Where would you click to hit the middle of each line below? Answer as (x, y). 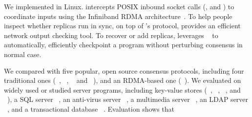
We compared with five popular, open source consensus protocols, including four (124, 70)
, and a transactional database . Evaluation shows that (91, 108)
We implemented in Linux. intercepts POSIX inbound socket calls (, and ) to (119, 6)
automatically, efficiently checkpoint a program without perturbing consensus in (123, 45)
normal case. (23, 54)
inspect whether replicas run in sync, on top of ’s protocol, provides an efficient (122, 26)
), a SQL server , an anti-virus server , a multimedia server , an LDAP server (128, 99)
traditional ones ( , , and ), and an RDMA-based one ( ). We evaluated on (123, 80)
